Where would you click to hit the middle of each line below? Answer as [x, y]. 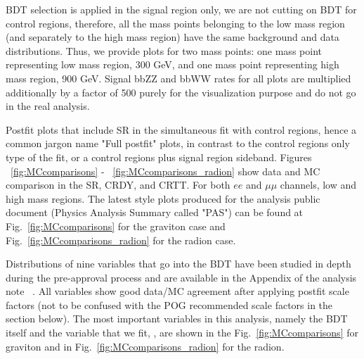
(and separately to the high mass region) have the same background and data [173, 37]
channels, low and [318, 185]
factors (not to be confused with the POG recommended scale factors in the [169, 304]
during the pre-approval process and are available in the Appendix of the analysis [181, 277]
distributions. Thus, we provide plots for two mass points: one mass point [164, 50]
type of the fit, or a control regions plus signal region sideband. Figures [159, 157]
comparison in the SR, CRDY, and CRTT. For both [118, 185]
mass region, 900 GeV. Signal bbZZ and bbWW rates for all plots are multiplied [178, 78]
